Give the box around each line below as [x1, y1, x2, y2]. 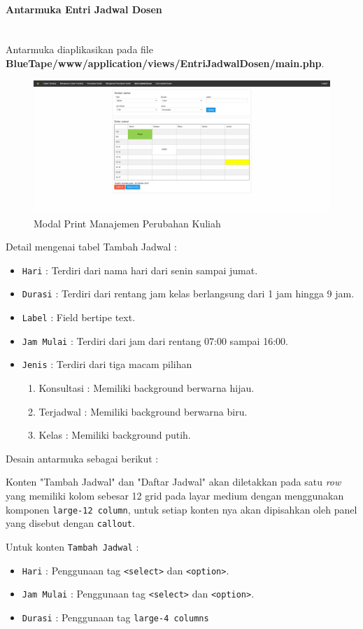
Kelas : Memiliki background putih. [38, 427, 191, 442]
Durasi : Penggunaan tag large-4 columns [22, 609, 209, 624]
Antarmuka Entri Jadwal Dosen [6, 1, 162, 16]
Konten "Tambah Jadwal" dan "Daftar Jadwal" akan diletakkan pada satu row [6, 474, 341, 489]
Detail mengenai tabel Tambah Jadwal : [6, 239, 177, 254]
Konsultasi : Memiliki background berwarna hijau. [38, 381, 255, 395]
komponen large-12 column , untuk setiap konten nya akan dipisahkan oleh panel [6, 502, 357, 516]
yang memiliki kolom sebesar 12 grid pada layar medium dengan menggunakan [6, 488, 344, 503]
